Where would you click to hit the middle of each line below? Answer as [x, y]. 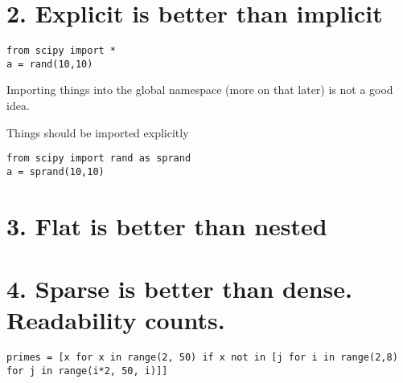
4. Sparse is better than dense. [179, 289]
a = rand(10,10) [50, 64]
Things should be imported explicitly [98, 132]
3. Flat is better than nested [167, 225]
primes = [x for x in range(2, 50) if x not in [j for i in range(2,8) [202, 358]
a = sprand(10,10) [56, 171]
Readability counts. [116, 320]
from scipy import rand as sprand [99, 159]
